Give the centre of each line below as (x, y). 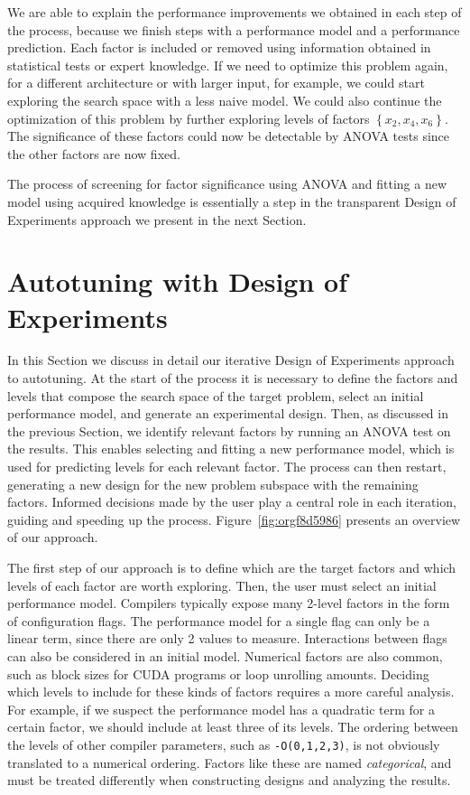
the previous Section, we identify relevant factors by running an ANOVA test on (229, 430)
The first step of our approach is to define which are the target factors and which (232, 567)
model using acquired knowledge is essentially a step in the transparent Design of (232, 201)
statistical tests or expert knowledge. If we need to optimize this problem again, (228, 65)
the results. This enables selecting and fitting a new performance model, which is (231, 449)
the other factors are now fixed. (94, 153)
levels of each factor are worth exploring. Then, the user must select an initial (222, 585)
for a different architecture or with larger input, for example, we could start (216, 83)
